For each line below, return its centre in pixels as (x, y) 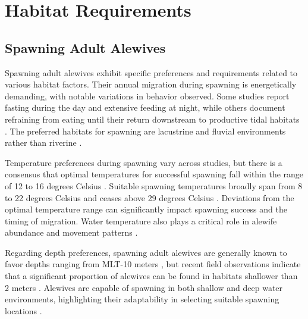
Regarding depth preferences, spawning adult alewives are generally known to (146, 252)
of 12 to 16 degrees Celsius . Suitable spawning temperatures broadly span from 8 (154, 185)
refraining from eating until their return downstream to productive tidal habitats (152, 119)
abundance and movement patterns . (71, 232)
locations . (23, 310)
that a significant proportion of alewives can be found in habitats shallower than (151, 276)
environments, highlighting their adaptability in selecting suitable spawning (142, 299)
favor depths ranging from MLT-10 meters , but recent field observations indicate (153, 264)
